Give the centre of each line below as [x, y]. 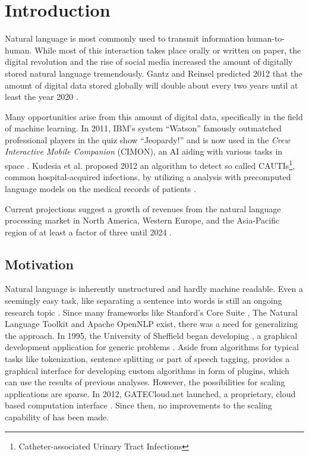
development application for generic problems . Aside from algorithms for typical [152, 347]
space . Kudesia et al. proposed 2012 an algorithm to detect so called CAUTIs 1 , [150, 164]
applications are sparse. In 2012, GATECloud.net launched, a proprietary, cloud [150, 393]
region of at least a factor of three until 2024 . [88, 232]
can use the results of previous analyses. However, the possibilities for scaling [145, 382]
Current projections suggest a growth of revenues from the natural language [143, 208]
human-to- [266, 38]
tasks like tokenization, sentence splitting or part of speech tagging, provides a [147, 359]
